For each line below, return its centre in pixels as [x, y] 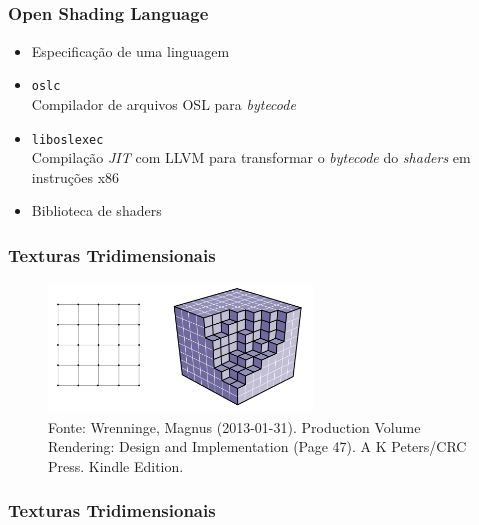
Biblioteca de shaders [96, 210]
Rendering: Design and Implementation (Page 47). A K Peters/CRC [257, 446]
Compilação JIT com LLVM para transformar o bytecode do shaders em [251, 157]
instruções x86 [75, 176]
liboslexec [67, 139]
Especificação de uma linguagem [130, 50]
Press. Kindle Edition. [116, 465]
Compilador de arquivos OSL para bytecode [163, 103]
